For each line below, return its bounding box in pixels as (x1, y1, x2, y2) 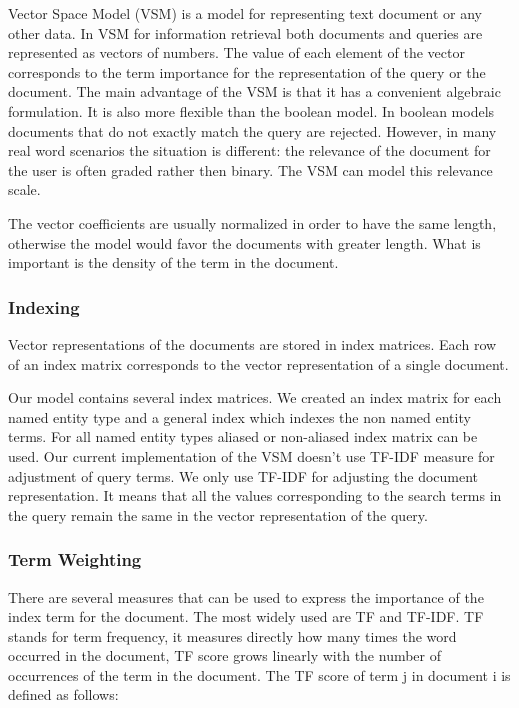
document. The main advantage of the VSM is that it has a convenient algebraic (8, 81, 501, 102)
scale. (8, 179, 41, 200)
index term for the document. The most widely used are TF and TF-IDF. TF (8, 606, 484, 627)
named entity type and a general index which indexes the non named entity (8, 406, 471, 427)
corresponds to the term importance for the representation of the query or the (8, 61, 486, 82)
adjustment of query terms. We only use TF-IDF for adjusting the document (8, 465, 479, 486)
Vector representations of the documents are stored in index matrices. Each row (8, 333, 497, 354)
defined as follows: (8, 684, 119, 705)
